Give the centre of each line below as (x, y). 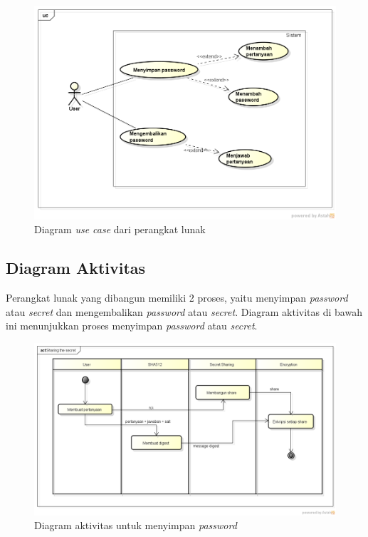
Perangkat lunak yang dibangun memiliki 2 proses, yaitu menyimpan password (177, 298)
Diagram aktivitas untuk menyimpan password (136, 525)
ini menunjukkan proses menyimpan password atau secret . (132, 326)
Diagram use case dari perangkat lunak (120, 229)
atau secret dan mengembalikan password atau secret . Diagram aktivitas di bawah (184, 311)
